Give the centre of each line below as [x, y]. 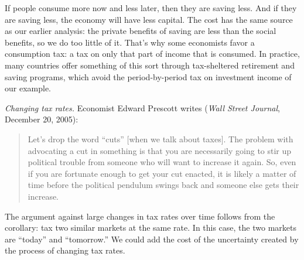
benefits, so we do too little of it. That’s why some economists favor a [130, 42]
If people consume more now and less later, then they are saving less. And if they [151, 8]
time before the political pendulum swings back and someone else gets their [163, 185]
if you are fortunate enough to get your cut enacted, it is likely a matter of [162, 173]
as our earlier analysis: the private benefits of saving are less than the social [141, 31]
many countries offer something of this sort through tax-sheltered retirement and [150, 65]
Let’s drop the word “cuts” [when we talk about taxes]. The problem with [160, 138]
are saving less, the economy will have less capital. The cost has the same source [149, 19]
